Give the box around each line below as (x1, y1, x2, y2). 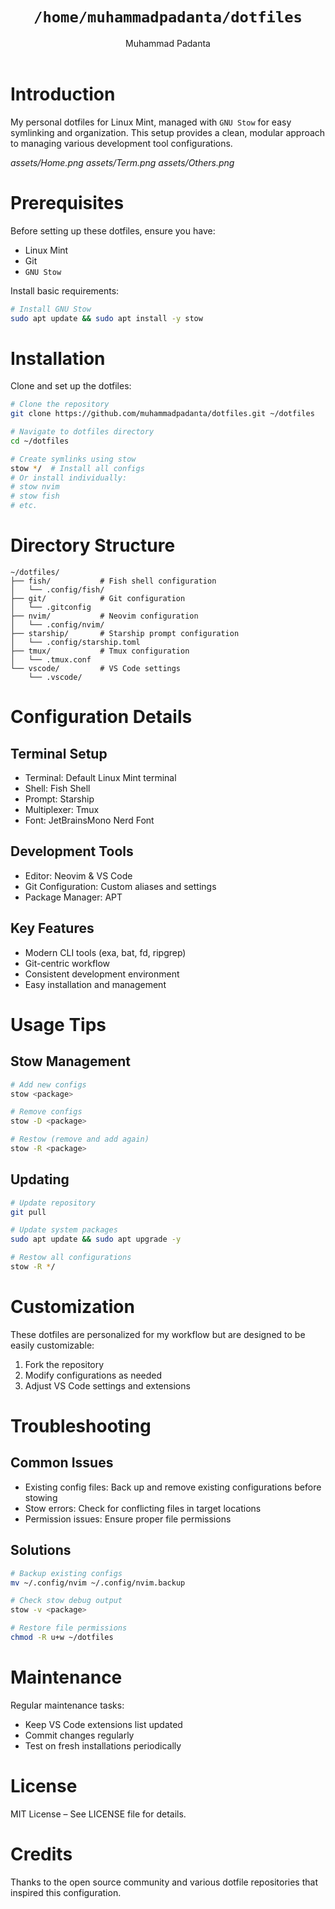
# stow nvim (10, 482, 60, 492)
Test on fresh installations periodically (24, 1739, 182, 1752)
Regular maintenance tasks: (10, 1699, 125, 1711)
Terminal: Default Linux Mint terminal (24, 772, 177, 783)
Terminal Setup (10, 745, 108, 762)
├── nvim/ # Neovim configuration (10, 611, 199, 621)
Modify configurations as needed (24, 1369, 163, 1381)
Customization (10, 1296, 135, 1318)
